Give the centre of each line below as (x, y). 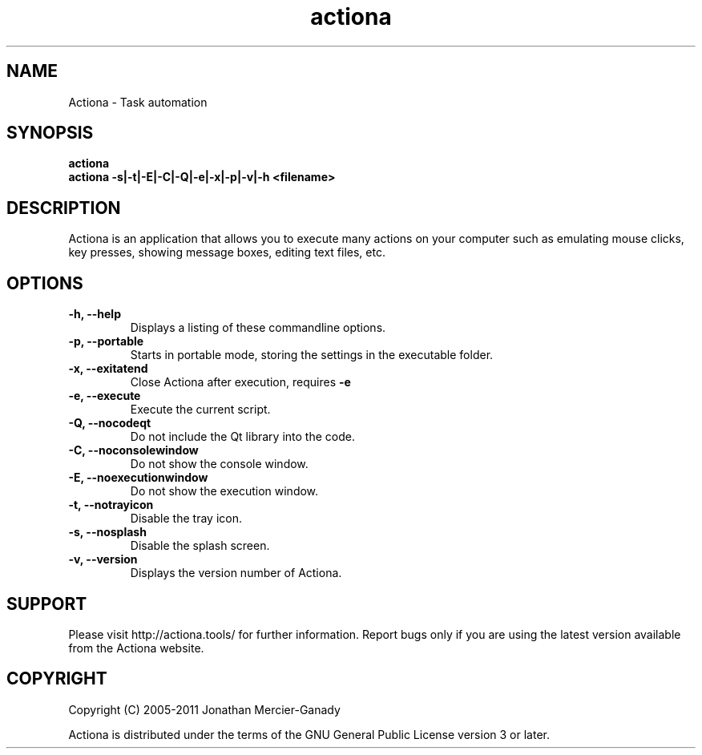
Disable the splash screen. (200, 546)
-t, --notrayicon (111, 505)
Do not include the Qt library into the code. (242, 437)
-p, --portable (106, 341)
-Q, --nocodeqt (110, 423)
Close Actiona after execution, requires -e (240, 382)
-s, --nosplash (107, 532)
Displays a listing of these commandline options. (258, 328)
